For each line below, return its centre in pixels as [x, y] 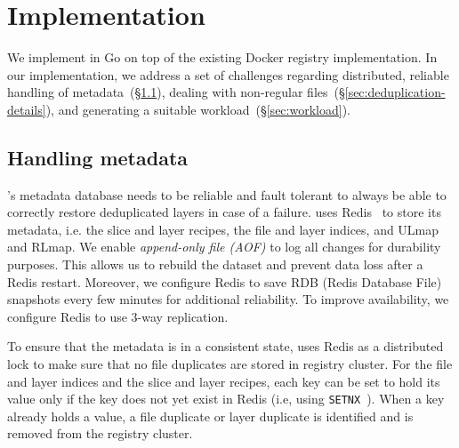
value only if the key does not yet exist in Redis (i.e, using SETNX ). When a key [226, 399]
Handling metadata [98, 157]
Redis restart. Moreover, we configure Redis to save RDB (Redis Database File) [225, 281]
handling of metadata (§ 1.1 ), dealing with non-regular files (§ [176, 92]
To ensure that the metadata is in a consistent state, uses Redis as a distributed [225, 346]
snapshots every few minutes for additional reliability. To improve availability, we [228, 299]
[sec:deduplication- [395, 92]
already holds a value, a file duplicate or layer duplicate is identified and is [210, 416]
